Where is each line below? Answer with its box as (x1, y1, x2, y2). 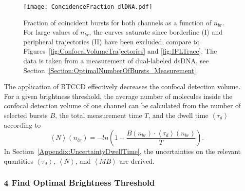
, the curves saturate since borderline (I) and (89, 27, 223, 37)
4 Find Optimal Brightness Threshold (4, 176, 155, 189)
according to (4, 119, 41, 130)
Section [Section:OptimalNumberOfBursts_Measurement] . (23, 65, 198, 75)
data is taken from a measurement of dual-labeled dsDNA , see (23, 56, 209, 66)
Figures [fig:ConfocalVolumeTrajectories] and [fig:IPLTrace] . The (23, 46, 217, 56)
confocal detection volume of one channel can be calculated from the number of (4, 100, 241, 111)
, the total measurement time (55, 110, 142, 120)
